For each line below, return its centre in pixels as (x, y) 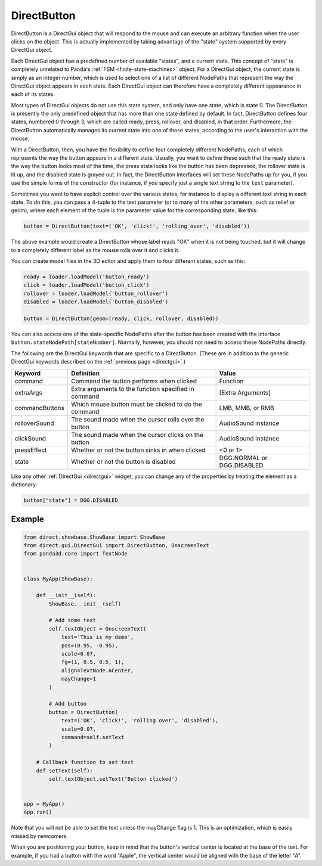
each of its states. (33, 94)
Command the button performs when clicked (134, 381)
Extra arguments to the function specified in (132, 389)
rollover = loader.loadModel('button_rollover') (96, 293)
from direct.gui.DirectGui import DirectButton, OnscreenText (116, 545)
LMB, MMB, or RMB (247, 408)
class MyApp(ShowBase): (58, 579)
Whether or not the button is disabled (123, 461)
